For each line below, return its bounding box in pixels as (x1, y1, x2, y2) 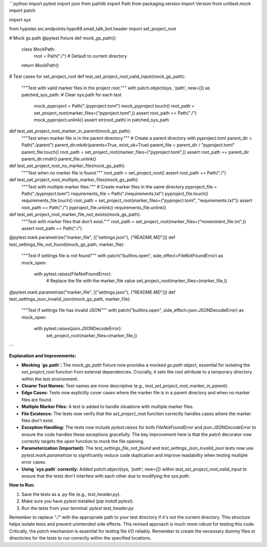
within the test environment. (21, 376, 79, 382)
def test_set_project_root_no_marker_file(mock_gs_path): (9, 163, 126, 169)
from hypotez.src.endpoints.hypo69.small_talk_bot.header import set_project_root (9, 26, 177, 32)
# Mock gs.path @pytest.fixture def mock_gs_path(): (9, 35, 117, 41)
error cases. (21, 459, 46, 465)
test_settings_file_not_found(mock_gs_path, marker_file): (9, 241, 125, 247)
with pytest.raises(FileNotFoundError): (34, 271, 112, 277)
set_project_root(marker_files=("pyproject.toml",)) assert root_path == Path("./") (34, 110, 197, 116)
